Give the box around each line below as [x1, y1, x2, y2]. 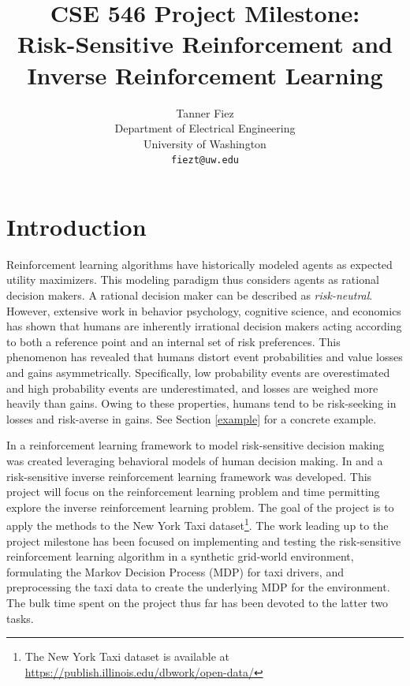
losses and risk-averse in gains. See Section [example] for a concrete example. [6, 410, 377, 427]
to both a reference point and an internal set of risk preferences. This [6, 333, 341, 349]
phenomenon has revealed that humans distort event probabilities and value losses [6, 349, 403, 365]
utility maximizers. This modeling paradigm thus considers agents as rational [6, 271, 379, 288]
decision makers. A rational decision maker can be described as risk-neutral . [6, 287, 373, 304]
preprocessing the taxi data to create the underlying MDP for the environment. [6, 579, 390, 595]
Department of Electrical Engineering [114, 120, 296, 136]
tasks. [6, 610, 34, 626]
